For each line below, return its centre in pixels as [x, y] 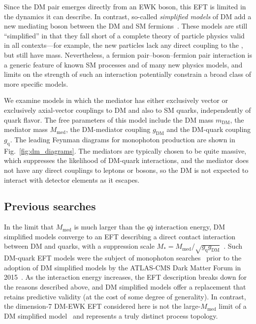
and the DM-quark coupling [209, 129]
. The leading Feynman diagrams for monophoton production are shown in [123, 139]
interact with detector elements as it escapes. [72, 179]
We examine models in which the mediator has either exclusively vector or [116, 100]
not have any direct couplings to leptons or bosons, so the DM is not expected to [126, 170]
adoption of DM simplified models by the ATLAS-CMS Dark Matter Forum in [123, 267]
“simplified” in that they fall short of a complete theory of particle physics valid [124, 35]
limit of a [233, 306]
